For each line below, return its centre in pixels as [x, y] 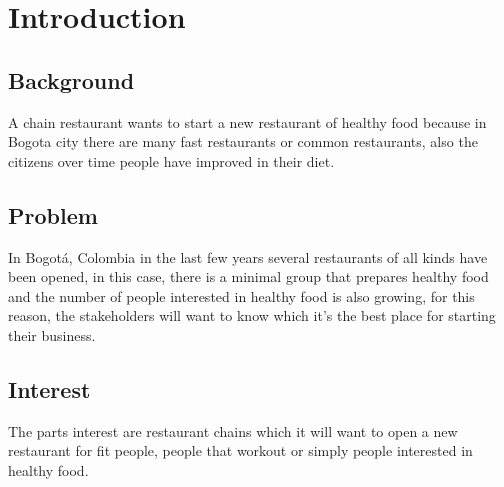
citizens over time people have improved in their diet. [171, 160]
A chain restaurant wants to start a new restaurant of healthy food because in [247, 121]
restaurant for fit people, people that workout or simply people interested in [240, 450]
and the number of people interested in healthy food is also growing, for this [241, 295]
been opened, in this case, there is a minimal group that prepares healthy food [248, 276]
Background [71, 79]
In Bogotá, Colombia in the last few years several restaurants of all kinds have [248, 256]
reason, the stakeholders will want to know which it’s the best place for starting [252, 315]
